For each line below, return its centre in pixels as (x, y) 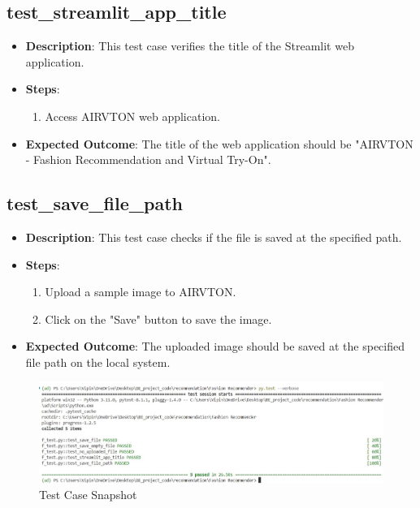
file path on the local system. (98, 362)
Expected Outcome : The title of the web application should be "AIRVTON (219, 143)
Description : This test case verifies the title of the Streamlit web (190, 46)
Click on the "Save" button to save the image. (158, 319)
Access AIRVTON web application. (132, 116)
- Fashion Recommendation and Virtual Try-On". (148, 159)
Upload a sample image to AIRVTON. (141, 292)
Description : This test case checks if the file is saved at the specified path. (214, 237)
